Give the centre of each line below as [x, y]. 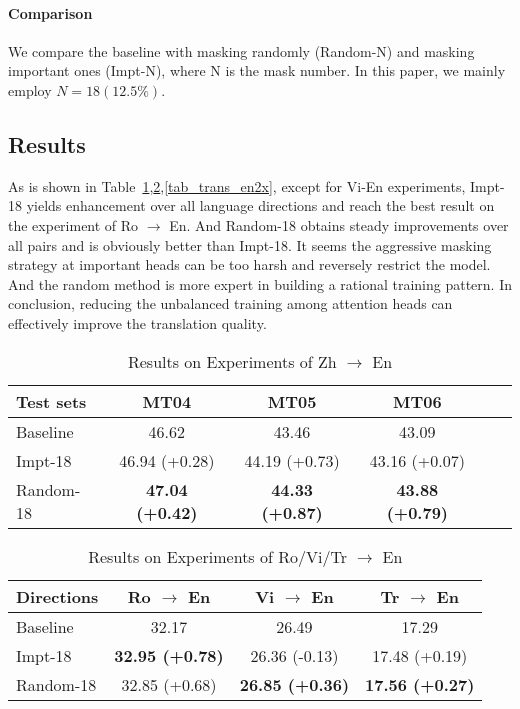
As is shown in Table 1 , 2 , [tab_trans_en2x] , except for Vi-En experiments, [237, 185]
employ [30, 89]
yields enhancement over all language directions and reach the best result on [260, 205]
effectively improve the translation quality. [137, 322]
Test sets [51, 401]
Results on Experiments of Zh [232, 361]
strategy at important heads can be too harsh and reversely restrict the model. [249, 264]
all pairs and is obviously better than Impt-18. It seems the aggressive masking [250, 244]
